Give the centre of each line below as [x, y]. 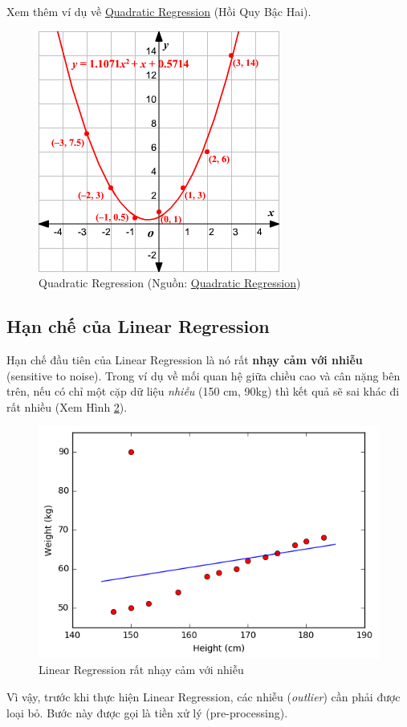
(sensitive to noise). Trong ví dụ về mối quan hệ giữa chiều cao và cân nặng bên [203, 375]
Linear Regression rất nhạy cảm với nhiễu [141, 670]
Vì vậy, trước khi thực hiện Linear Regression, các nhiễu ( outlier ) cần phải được [203, 696]
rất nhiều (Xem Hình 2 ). [67, 406]
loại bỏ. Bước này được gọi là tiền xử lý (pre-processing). [147, 712]
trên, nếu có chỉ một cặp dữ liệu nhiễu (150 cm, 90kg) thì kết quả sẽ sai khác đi [203, 391]
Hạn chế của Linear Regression [138, 326]
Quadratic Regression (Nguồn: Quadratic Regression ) [170, 283]
